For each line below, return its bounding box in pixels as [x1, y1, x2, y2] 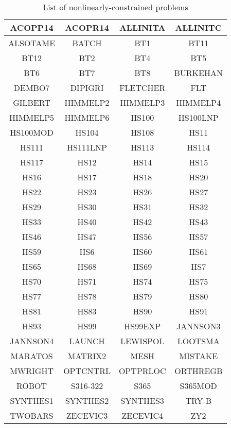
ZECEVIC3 [66, 410, 108, 421]
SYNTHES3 [120, 395, 164, 406]
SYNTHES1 [10, 395, 54, 406]
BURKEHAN [174, 67, 223, 79]
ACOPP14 [10, 22, 54, 33]
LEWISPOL [120, 335, 165, 347]
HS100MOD [10, 126, 54, 138]
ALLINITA [119, 22, 166, 33]
